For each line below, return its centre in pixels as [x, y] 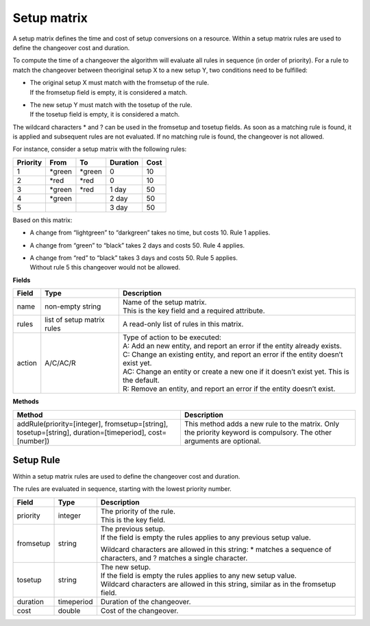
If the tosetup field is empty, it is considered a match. [105, 115]
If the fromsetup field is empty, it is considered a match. [109, 92]
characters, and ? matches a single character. [174, 557]
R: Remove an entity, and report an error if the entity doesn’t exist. [229, 389]
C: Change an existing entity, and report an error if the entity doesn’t [233, 354]
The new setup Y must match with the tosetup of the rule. [111, 105]
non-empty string [73, 306]
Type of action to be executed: [172, 337]
